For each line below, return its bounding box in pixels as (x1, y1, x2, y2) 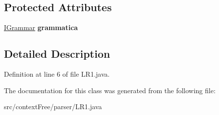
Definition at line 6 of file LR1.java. (4, 69, 110, 79)
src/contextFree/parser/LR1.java (4, 101, 102, 112)
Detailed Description (4, 46, 110, 61)
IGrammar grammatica (4, 22, 78, 33)
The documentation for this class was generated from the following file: (4, 85, 216, 95)
